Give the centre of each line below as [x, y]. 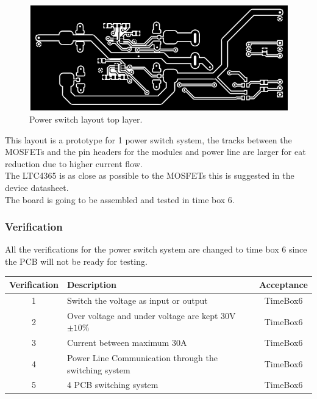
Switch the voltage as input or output [137, 300]
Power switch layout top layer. [86, 119]
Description [91, 285]
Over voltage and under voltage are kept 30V [151, 315]
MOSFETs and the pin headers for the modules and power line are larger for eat [155, 152]
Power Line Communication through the [142, 357]
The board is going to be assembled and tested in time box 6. [120, 199]
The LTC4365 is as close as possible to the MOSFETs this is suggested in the [150, 175]
